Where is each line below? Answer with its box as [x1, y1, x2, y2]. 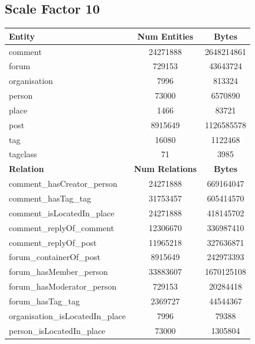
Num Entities [137, 30, 194, 42]
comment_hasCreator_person [9, 177, 117, 190]
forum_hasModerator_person [9, 280, 117, 293]
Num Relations [133, 163, 197, 175]
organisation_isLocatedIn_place [9, 309, 126, 322]
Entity [9, 30, 35, 42]
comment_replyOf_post [9, 236, 97, 248]
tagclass [9, 148, 37, 160]
